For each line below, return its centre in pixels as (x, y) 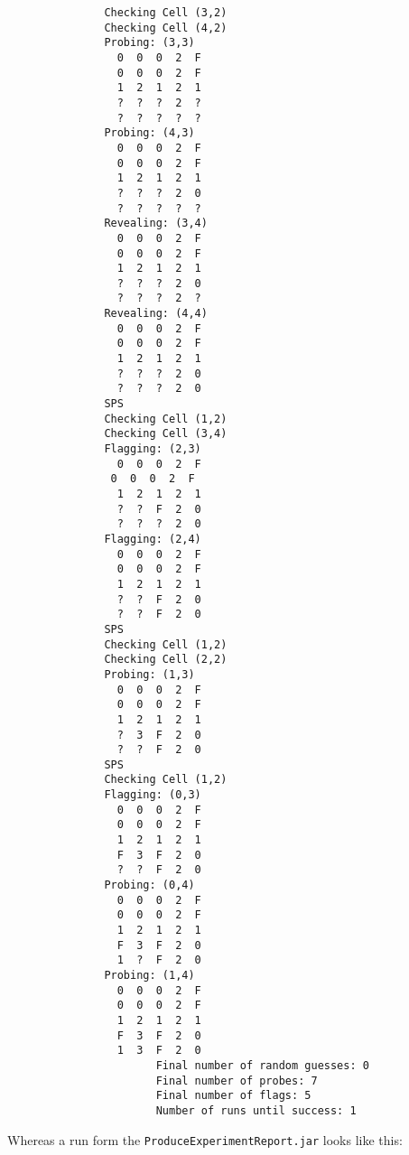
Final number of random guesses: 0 (262, 1065)
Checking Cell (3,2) (166, 13)
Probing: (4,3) (149, 133)
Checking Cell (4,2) (166, 28)
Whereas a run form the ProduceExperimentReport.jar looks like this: (205, 1139)
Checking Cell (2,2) (166, 660)
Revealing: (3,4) (156, 224)
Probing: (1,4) (149, 975)
